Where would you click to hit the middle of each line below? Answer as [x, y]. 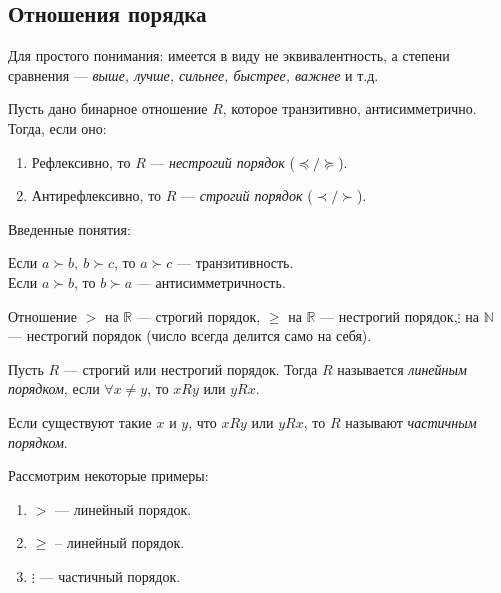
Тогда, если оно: [57, 127]
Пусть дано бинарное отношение [108, 108]
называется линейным [402, 368]
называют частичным [411, 421]
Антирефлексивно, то [96, 195]
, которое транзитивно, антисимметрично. [349, 108]
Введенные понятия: [69, 228]
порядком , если [54, 388]
